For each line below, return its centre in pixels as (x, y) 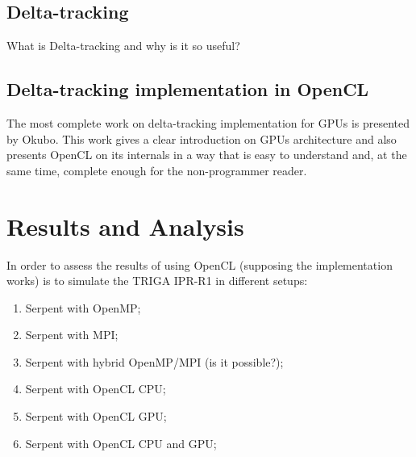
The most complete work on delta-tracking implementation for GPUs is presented (208, 123)
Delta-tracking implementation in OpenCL (188, 89)
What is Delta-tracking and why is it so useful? (123, 46)
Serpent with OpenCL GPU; (96, 416)
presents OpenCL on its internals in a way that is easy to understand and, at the (207, 155)
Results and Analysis (125, 226)
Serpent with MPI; (72, 335)
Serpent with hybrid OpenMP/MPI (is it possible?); (154, 361)
